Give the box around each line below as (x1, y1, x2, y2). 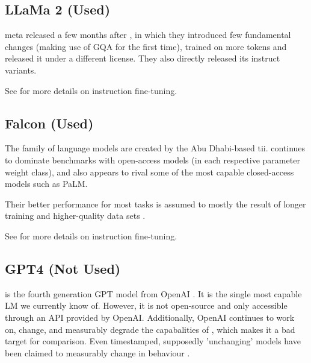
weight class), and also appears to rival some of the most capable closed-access (5, 165, 294, 178)
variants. (5, 63, 37, 76)
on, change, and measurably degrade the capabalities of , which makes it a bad (5, 323, 295, 335)
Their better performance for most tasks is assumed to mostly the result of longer (5, 197, 306, 210)
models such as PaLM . (5, 177, 88, 190)
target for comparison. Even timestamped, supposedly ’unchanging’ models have (5, 335, 301, 347)
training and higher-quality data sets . (5, 209, 146, 222)
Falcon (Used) (5, 113, 94, 132)
